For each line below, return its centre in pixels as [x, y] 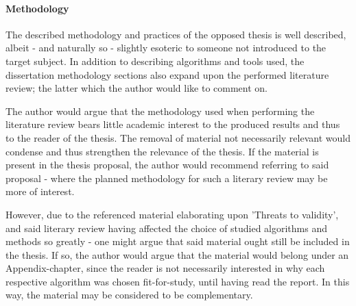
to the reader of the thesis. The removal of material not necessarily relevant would [178, 137]
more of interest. [40, 191]
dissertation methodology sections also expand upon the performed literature [167, 74]
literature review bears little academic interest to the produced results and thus [173, 124]
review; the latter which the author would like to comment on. [137, 88]
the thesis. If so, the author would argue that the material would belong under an [177, 254]
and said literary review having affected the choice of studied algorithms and [166, 228]
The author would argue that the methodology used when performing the [160, 111]
